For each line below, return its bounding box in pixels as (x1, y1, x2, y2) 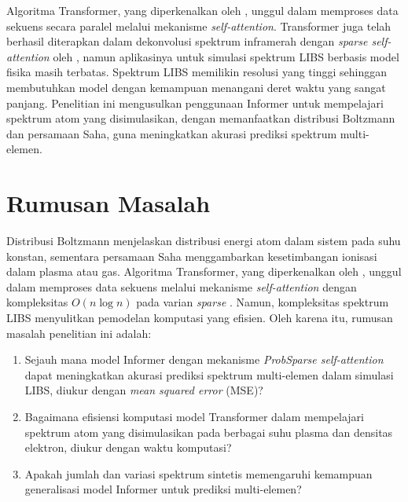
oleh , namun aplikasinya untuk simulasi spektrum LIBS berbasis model (53, 48, 399, 64)
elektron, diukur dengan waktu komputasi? (24, 439, 232, 456)
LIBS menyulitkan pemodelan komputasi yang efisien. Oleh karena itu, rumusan (6, 310, 393, 326)
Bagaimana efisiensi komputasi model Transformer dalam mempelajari (24, 409, 364, 424)
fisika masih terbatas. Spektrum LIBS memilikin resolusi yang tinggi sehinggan (6, 64, 387, 80)
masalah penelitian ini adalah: (6, 324, 152, 341)
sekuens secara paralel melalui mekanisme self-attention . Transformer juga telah (6, 17, 391, 34)
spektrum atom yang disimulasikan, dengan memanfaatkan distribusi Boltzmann (6, 110, 395, 126)
